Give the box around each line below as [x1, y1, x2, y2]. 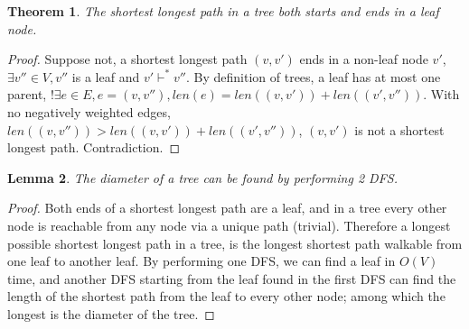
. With [423, 85, 460, 104]
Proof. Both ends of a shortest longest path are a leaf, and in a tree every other [7, 198, 447, 217]
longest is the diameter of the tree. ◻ [7, 304, 215, 323]
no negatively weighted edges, [7, 102, 171, 121]
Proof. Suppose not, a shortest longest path [7, 50, 248, 69]
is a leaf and [71, 67, 140, 86]
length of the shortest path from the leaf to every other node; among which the [7, 287, 446, 306]
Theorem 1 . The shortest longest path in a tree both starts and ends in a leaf [7, 2, 439, 20]
